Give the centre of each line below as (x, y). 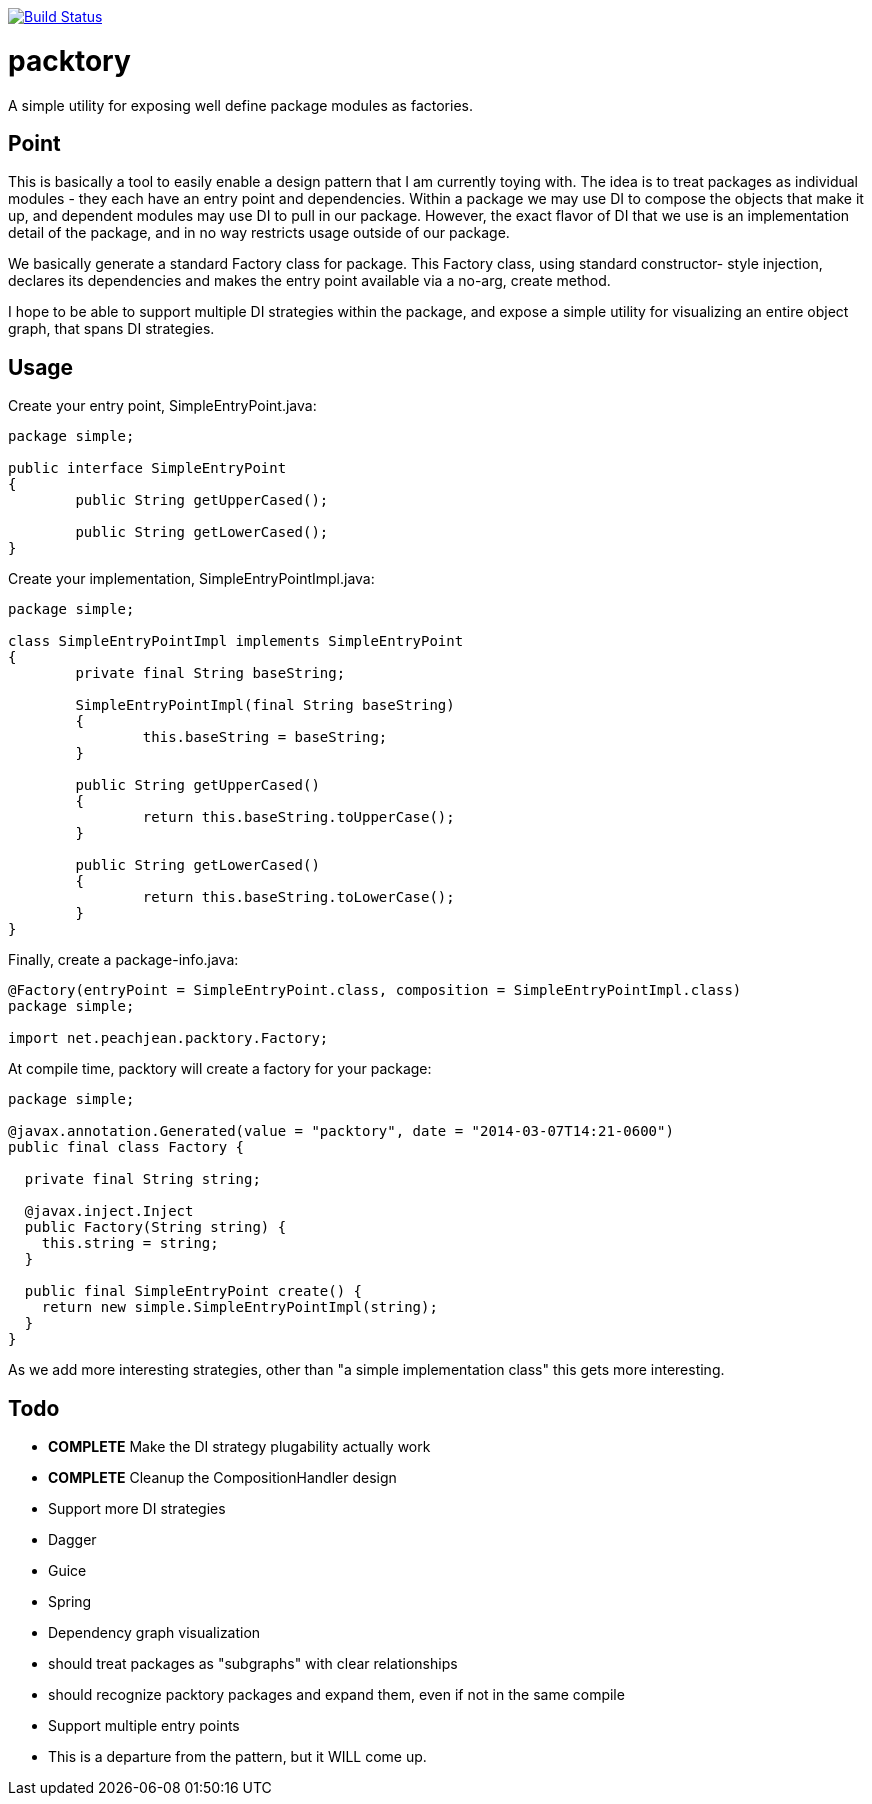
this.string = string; (130, 1243)
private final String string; (142, 1179)
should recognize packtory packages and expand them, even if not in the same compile (336, 1695)
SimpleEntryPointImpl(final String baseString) (265, 705)
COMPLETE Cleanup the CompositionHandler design (222, 1478)
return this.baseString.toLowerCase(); (298, 897)
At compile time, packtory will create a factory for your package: (220, 1069)
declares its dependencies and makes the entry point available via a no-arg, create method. (309, 281)
